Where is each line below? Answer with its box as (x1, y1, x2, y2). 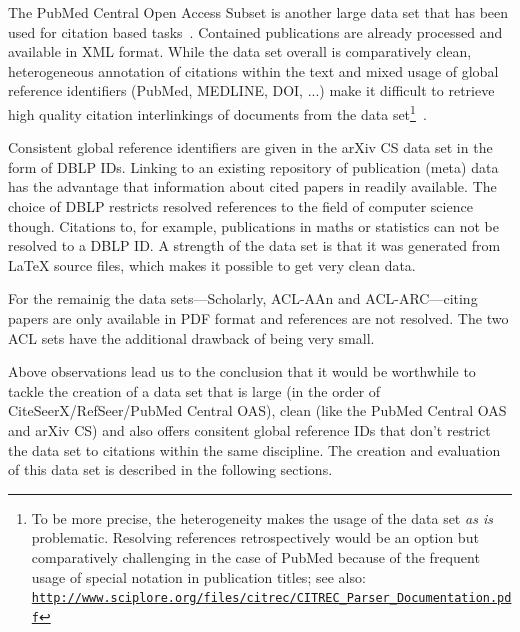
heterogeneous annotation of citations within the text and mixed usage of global (8, 60, 499, 81)
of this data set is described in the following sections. (8, 459, 333, 480)
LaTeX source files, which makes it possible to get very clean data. (8, 254, 416, 275)
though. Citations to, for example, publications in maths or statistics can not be (8, 215, 499, 236)
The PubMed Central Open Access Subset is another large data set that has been (8, 2, 509, 22)
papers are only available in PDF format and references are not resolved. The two (8, 307, 509, 328)
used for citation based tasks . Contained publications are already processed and (8, 21, 503, 42)
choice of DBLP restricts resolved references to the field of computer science (8, 196, 473, 216)
